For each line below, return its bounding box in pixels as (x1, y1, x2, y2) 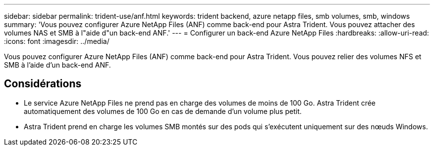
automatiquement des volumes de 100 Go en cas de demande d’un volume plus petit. (24, 107, 302, 115)
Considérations (4, 77, 82, 90)
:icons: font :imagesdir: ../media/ (4, 37, 109, 45)
